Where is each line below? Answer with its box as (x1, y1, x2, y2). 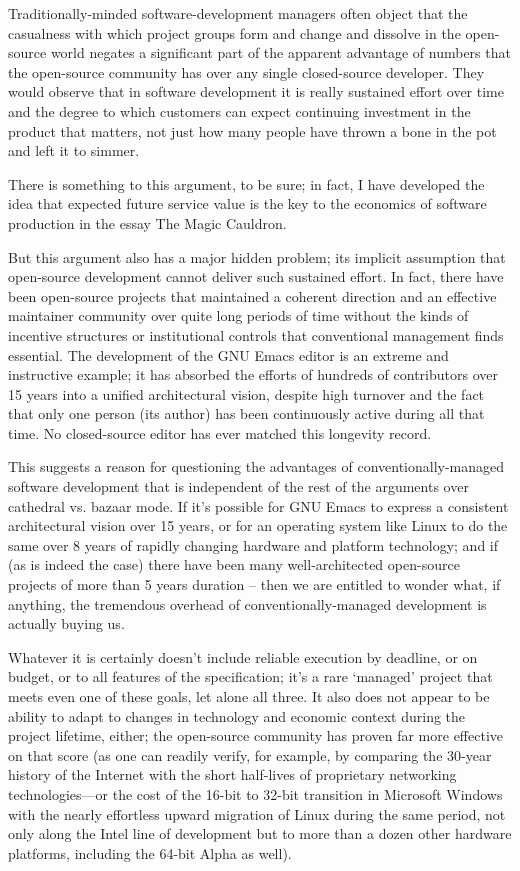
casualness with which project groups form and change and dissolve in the (8, 22, 461, 43)
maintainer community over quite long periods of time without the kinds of (8, 305, 469, 326)
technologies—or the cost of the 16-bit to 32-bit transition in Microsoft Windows (8, 783, 503, 804)
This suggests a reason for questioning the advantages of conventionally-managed (8, 456, 505, 477)
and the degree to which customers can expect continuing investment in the (8, 100, 471, 121)
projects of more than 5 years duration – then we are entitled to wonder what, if (8, 574, 501, 595)
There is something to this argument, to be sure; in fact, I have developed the (8, 173, 485, 194)
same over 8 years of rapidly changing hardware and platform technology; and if (8, 534, 499, 555)
